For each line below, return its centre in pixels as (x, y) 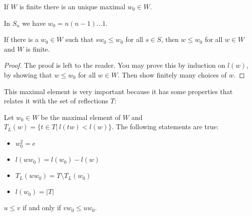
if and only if (42, 207)
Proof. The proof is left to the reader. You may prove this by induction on (115, 65)
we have (34, 23)
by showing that (28, 74)
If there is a (21, 39)
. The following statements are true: (165, 127)
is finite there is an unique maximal (72, 6)
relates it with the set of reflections (56, 101)
